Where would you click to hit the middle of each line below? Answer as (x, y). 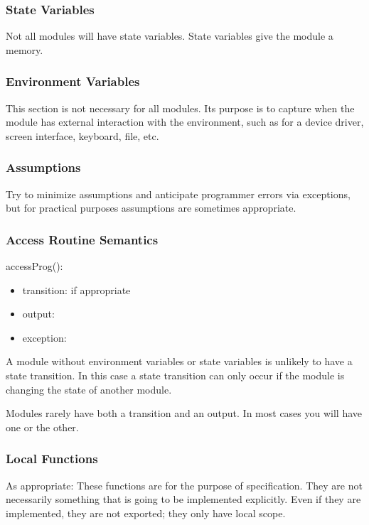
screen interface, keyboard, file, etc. (82, 135)
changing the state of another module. (89, 389)
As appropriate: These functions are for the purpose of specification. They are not (184, 485)
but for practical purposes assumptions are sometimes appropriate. (151, 208)
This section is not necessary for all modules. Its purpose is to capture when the (180, 108)
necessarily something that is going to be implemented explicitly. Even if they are (183, 499)
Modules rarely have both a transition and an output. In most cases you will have (184, 413)
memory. (25, 49)
